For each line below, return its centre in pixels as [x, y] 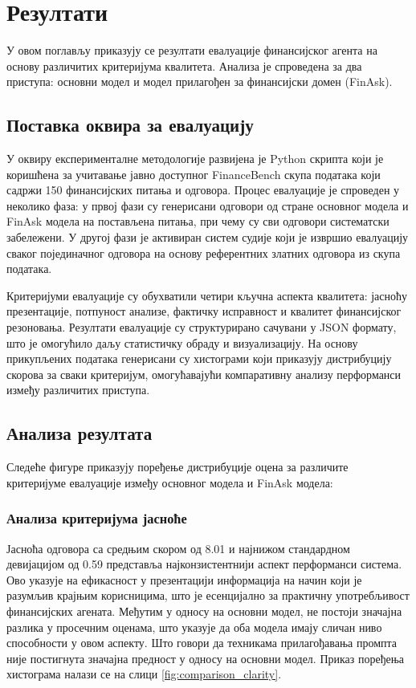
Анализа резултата [80, 433]
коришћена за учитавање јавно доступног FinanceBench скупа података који [194, 174]
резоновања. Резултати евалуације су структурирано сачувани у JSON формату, [202, 327]
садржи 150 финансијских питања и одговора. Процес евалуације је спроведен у [203, 190]
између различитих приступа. [78, 390]
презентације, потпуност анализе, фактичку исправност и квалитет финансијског [204, 311]
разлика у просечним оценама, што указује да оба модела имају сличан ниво [194, 627]
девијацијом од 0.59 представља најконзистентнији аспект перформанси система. [204, 564]
